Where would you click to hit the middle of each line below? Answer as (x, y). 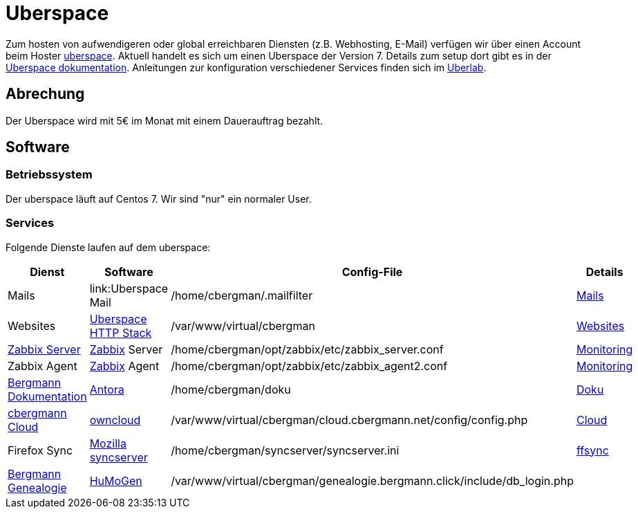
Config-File (372, 272)
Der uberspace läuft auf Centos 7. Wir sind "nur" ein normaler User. (159, 199)
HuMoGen (116, 480)
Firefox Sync (40, 450)
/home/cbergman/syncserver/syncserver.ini (285, 450)
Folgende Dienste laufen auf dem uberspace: (108, 247)
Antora (107, 389)
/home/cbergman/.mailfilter (242, 295)
